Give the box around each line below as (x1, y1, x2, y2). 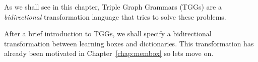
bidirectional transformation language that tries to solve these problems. (4, 11, 226, 22)
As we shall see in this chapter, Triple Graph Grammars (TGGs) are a (4, 2, 222, 12)
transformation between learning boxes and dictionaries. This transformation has (4, 38, 254, 48)
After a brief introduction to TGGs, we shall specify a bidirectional (4, 28, 212, 39)
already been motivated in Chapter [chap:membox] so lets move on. (4, 48, 214, 58)
